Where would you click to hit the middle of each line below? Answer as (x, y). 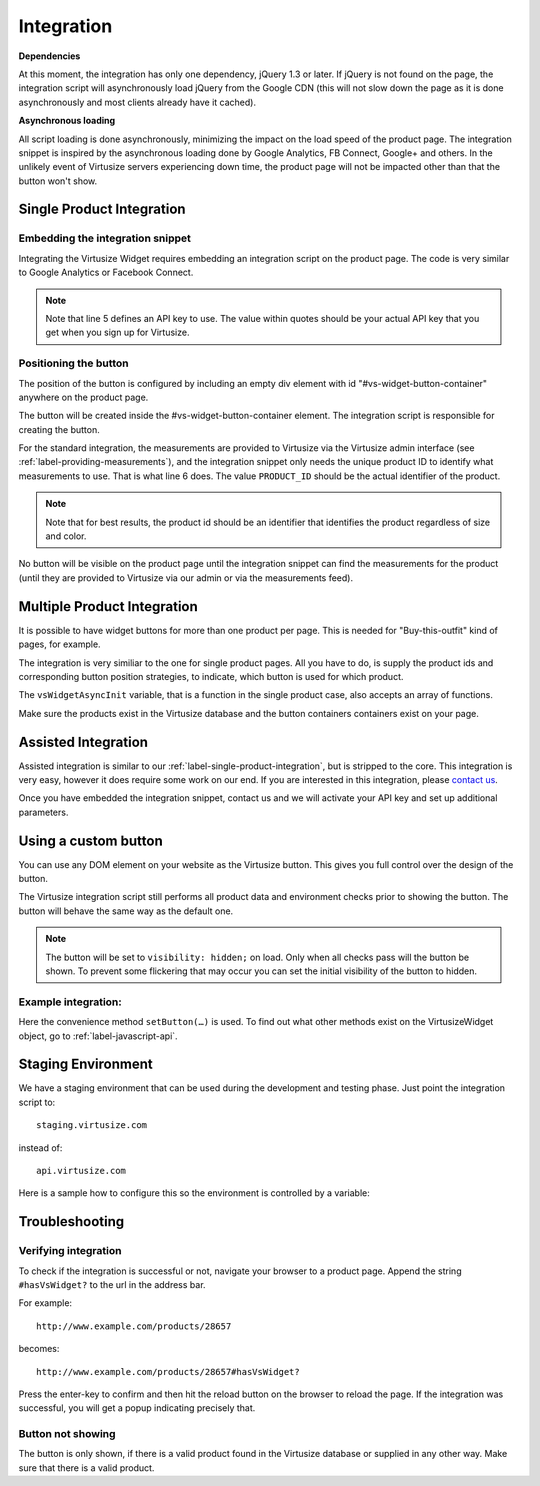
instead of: (40, 1147)
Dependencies (49, 56)
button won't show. (58, 181)
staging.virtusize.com (92, 1125)
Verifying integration (70, 1251)
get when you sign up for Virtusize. (117, 332)
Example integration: (70, 1002)
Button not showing (67, 1434)
